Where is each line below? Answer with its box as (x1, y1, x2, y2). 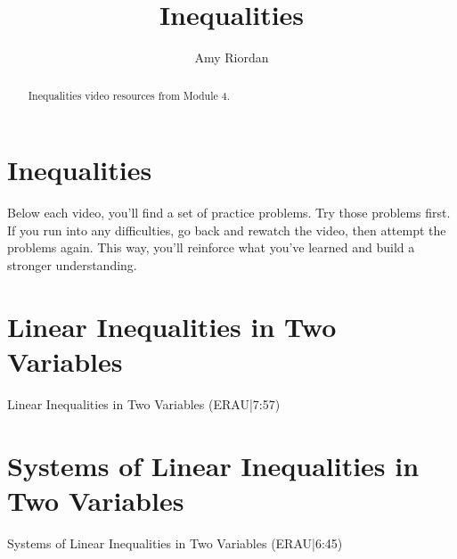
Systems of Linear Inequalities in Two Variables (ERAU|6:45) (7, 533, 343, 552)
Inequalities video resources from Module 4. (28, 87, 231, 103)
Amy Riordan (194, 48, 269, 67)
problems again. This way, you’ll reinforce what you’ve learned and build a (7, 238, 415, 257)
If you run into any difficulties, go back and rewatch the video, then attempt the (7, 220, 446, 239)
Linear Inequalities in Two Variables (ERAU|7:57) (7, 394, 281, 413)
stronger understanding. (7, 255, 137, 274)
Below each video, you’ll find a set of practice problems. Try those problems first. (7, 203, 451, 222)
